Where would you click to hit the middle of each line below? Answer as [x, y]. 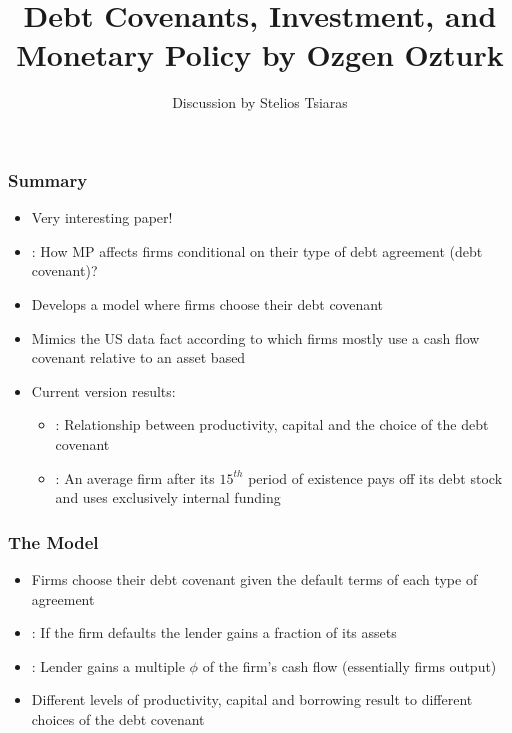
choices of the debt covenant [118, 718]
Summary [48, 179]
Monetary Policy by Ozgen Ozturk [260, 54]
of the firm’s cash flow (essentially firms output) [349, 665]
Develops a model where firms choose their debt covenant [207, 303]
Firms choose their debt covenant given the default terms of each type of [254, 578]
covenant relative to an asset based [138, 357]
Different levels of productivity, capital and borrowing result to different [252, 699]
